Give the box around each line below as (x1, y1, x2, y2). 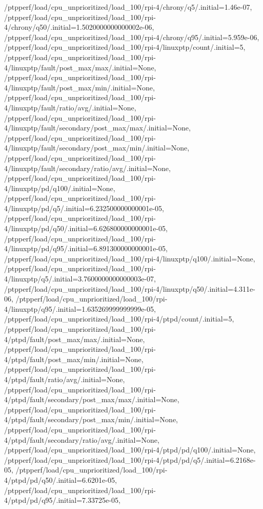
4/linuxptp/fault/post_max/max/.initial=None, (4, 62, 156, 72)
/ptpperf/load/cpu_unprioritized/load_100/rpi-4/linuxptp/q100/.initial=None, (4, 253, 255, 263)
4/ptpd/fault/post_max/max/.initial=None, (4, 333, 145, 344)
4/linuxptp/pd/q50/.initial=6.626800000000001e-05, (4, 223, 168, 234)
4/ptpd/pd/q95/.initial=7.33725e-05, (4, 495, 120, 505)
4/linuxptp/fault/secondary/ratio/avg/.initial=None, (4, 162, 171, 173)
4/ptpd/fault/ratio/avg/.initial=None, (4, 373, 125, 384)
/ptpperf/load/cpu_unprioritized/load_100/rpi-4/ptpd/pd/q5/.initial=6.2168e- (4, 454, 256, 465)
